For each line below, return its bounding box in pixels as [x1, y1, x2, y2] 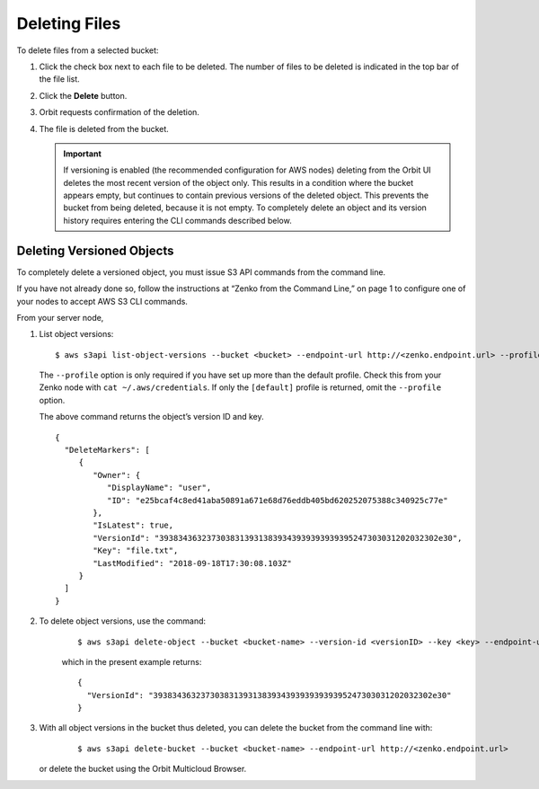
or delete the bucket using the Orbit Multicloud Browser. [39, 764, 247, 775]
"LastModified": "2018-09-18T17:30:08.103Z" [93, 558, 292, 568]
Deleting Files [16, 13, 121, 33]
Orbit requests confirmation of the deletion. [39, 107, 199, 118]
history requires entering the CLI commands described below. [63, 215, 292, 226]
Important [63, 148, 102, 159]
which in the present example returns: [61, 656, 202, 667]
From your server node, [16, 312, 104, 323]
